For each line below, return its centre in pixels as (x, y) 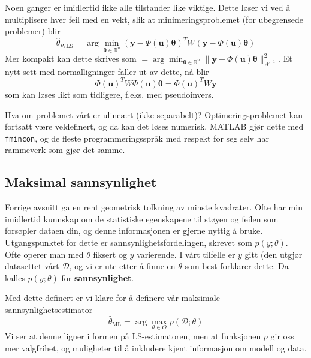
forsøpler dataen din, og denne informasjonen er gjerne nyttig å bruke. (134, 231)
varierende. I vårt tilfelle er (186, 254)
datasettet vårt (32, 266)
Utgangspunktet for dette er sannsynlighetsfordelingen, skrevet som (129, 242)
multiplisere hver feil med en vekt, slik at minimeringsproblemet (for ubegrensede (154, 19)
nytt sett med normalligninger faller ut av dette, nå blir (107, 71)
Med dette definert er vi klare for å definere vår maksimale (112, 298)
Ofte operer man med (44, 254)
